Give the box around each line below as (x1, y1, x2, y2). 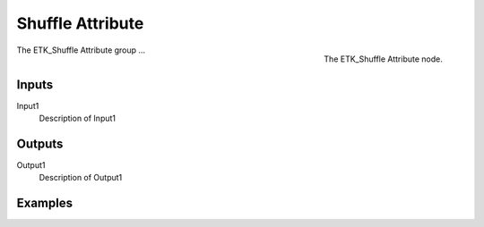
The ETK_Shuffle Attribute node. (324, 54, 443, 64)
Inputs (16, 77, 54, 92)
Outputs (16, 136, 64, 151)
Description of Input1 (39, 113, 117, 124)
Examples (16, 196, 73, 211)
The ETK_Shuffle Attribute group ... (16, 45, 146, 55)
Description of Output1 (39, 172, 123, 183)
